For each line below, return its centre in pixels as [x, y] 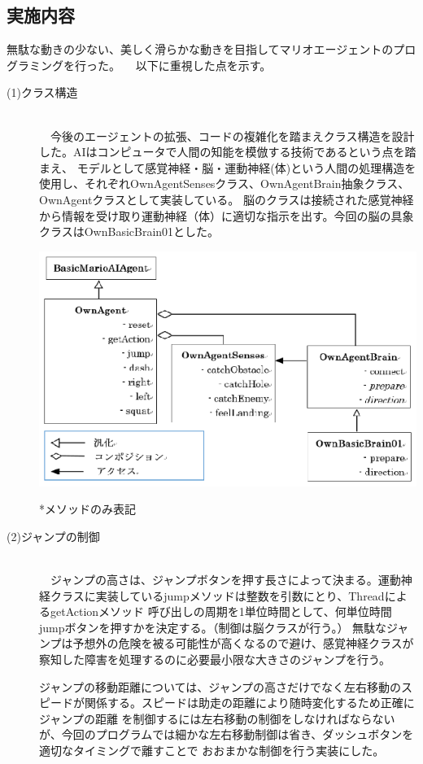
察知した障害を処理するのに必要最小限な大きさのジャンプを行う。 [215, 659]
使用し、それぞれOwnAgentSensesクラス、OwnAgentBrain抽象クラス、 [225, 183]
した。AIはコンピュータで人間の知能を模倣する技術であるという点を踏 [228, 152]
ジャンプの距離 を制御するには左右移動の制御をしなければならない [217, 718]
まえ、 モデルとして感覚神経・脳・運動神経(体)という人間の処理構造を [228, 167]
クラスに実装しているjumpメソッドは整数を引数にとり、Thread [217, 595]
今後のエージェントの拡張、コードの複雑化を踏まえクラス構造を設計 [232, 135]
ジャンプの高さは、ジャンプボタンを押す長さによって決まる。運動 [225, 579]
